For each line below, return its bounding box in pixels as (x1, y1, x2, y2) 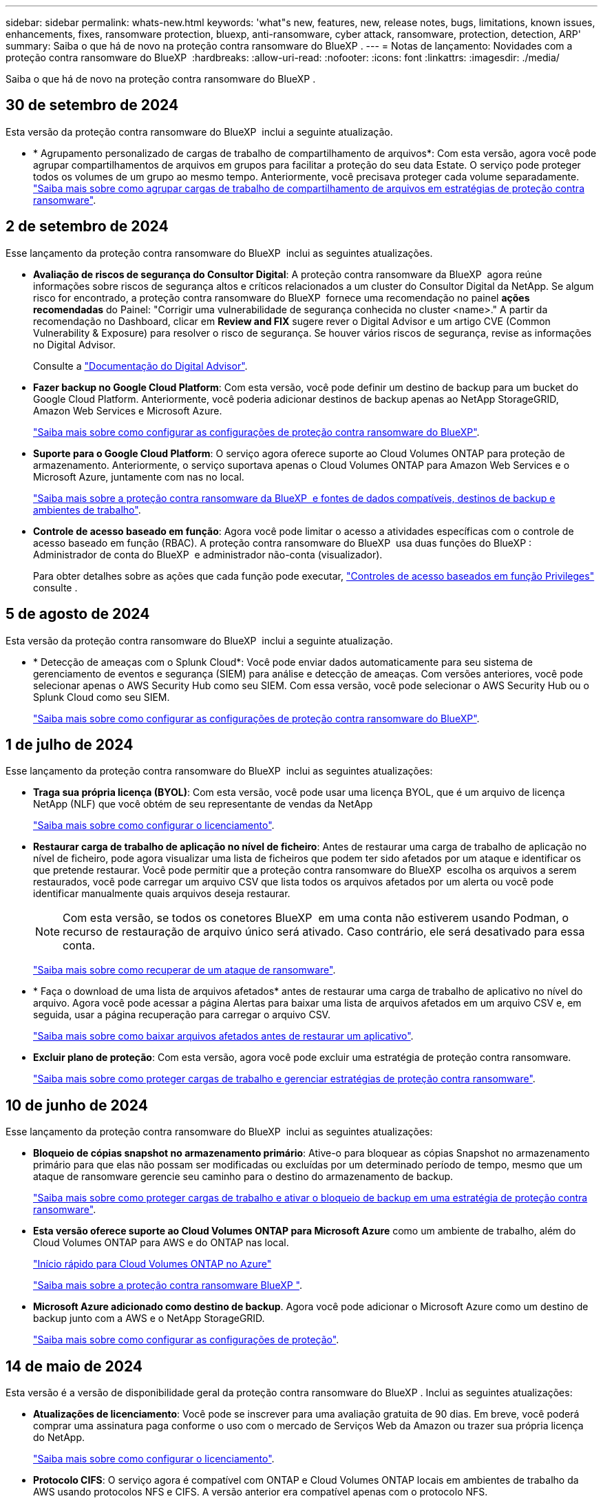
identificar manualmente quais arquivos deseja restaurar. (33, 887, 290, 900)
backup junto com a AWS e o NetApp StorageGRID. (33, 1312, 265, 1325)
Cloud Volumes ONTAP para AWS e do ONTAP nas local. (33, 1237, 289, 1249)
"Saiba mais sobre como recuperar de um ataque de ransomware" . (33, 964, 336, 976)
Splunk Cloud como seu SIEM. (33, 691, 170, 703)
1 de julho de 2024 (6, 735, 134, 753)
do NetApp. (33, 1431, 85, 1444)
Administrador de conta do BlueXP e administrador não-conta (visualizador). (33, 548, 383, 560)
